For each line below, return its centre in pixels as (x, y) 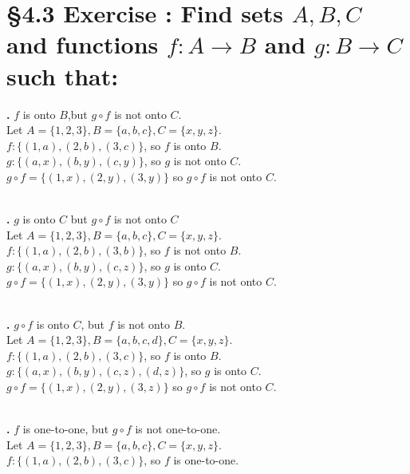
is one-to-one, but (66, 429)
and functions (83, 44)
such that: (63, 75)
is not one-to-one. (178, 429)
